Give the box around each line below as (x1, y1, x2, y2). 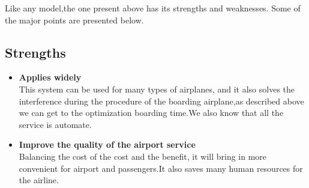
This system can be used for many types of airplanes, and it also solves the (19, 82, 295, 95)
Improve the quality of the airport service (19, 138, 196, 151)
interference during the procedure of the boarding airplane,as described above (19, 94, 304, 107)
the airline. (19, 174, 59, 186)
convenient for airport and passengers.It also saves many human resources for (19, 162, 303, 174)
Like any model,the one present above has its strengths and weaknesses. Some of (5, 2, 301, 14)
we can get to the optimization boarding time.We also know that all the (19, 106, 284, 119)
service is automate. (19, 118, 92, 130)
